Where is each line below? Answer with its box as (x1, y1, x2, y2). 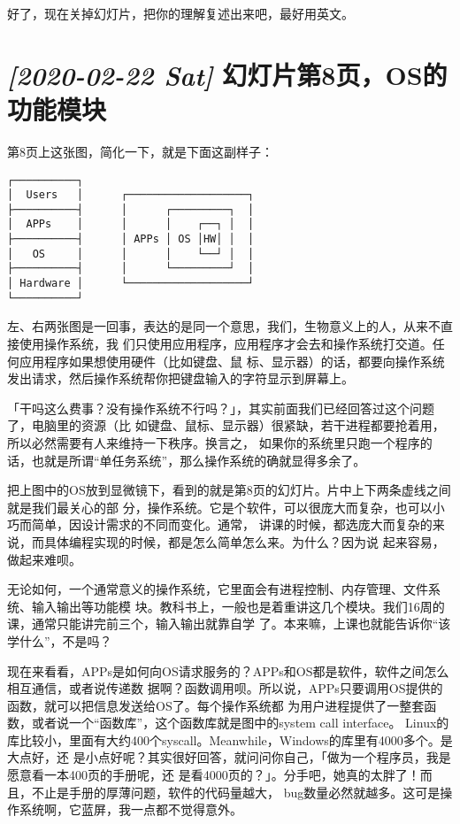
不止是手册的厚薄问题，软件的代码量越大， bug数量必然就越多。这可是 (31, 782, 441, 801)
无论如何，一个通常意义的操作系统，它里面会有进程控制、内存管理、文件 (7, 580, 428, 598)
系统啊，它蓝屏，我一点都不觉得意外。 (19, 800, 242, 819)
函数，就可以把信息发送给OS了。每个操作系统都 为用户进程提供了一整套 (7, 696, 425, 714)
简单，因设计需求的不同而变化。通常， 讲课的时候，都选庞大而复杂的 (31, 515, 433, 534)
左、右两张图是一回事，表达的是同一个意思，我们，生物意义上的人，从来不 (7, 317, 441, 335)
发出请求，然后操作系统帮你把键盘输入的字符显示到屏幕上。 (7, 369, 354, 388)
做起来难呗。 (7, 550, 81, 568)
